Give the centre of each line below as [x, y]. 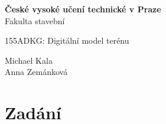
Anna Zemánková [36, 72]
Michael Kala [29, 60]
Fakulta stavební [35, 20]
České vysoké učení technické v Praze [83, 9]
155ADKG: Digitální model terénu [67, 40]
